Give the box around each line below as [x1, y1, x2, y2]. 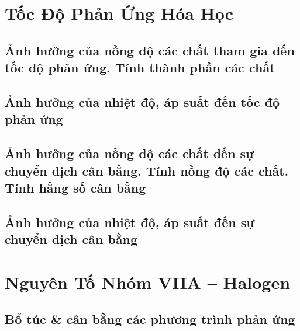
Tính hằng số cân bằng [5, 178, 146, 196]
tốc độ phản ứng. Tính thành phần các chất [5, 58, 275, 76]
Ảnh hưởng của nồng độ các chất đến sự [5, 144, 254, 162]
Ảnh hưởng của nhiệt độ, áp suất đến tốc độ [5, 92, 280, 110]
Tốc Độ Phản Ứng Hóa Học [5, 1, 234, 25]
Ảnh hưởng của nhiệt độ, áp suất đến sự [5, 212, 255, 231]
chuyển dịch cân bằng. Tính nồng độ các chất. [5, 161, 289, 179]
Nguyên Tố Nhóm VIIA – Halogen [5, 270, 291, 294]
